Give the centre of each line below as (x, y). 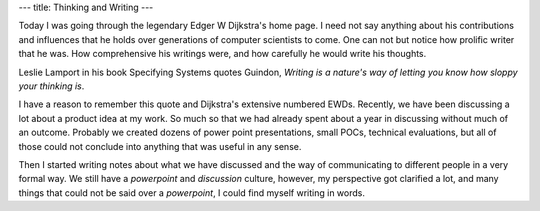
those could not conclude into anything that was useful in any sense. (160, 146)
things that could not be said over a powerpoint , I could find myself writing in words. (191, 192)
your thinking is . (51, 86)
